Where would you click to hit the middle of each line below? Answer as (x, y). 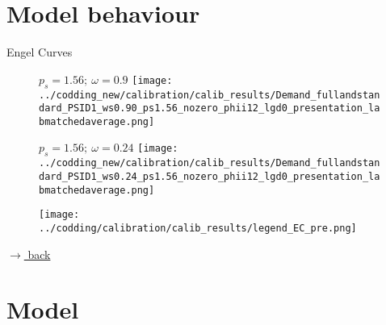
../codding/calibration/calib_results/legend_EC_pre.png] (198, 228)
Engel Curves (40, 52)
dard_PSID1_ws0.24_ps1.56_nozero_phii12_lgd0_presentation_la (210, 176)
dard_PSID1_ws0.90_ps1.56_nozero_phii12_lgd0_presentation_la (210, 108)
